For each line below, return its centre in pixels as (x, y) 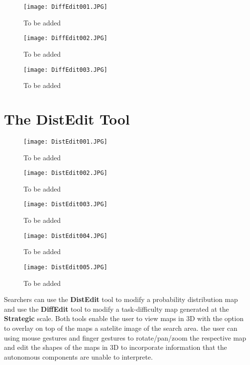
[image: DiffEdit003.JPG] (65, 70)
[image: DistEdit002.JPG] (65, 173)
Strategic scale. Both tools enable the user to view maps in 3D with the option (124, 318)
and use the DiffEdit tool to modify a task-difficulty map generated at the (116, 309)
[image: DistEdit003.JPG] (65, 204)
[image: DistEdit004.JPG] (65, 236)
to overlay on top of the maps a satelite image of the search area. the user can (121, 328)
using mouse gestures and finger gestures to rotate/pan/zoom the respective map (125, 337)
